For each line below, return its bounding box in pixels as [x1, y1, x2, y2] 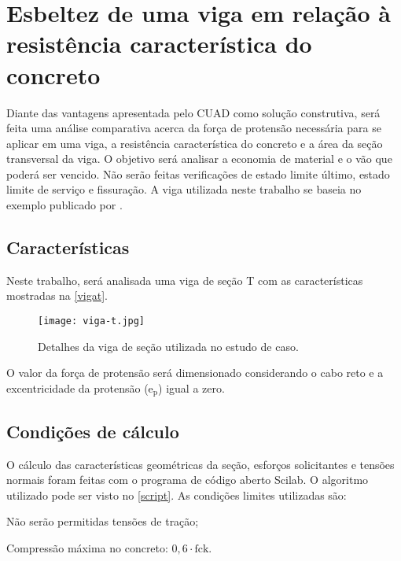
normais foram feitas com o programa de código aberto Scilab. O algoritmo [6, 471, 369, 488]
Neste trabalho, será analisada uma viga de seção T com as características [6, 271, 363, 288]
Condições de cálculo [6, 419, 179, 443]
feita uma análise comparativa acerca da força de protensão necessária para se [6, 120, 381, 136]
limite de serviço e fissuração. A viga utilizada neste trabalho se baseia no [6, 181, 362, 197]
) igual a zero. [158, 379, 225, 396]
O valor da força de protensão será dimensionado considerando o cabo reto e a [6, 364, 384, 381]
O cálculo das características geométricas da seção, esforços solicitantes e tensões [6, 456, 395, 472]
